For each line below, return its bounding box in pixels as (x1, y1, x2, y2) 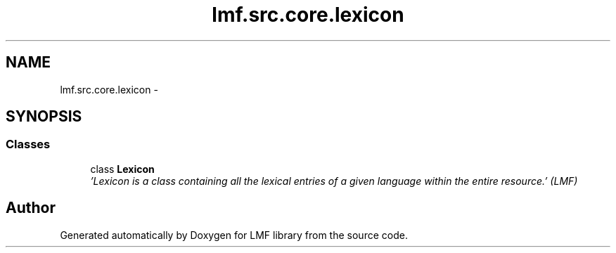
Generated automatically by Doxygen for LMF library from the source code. (60, 228, 408, 241)
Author (6, 199, 56, 217)
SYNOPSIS (6, 108, 82, 126)
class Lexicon (90, 162, 155, 175)
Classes (6, 137, 51, 152)
